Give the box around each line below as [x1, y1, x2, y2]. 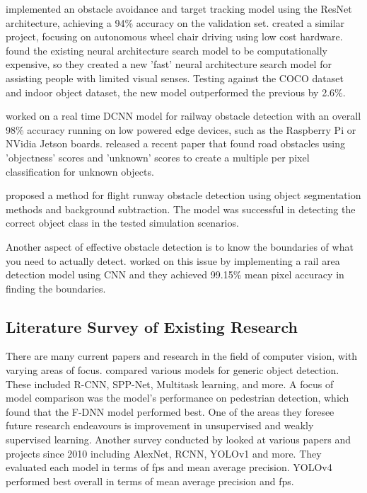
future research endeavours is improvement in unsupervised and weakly [6, 418, 314, 433]
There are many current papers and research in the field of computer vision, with [6, 348, 358, 363]
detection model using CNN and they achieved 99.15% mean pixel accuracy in [6, 267, 344, 282]
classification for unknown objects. [6, 164, 154, 178]
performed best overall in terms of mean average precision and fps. [6, 473, 294, 488]
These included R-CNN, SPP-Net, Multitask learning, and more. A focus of [6, 376, 334, 391]
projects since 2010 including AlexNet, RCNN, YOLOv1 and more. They [6, 446, 322, 460]
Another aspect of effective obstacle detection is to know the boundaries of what [6, 239, 354, 254]
